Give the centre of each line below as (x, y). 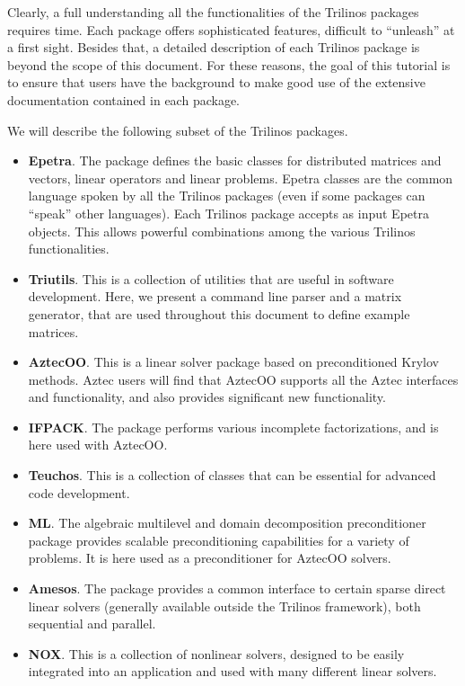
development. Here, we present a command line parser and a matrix (215, 296)
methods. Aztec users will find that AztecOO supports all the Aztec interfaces (243, 379)
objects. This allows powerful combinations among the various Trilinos (222, 231)
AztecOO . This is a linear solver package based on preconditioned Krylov (233, 362)
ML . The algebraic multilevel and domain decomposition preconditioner (227, 523)
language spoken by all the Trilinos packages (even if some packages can (227, 196)
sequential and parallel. (92, 624)
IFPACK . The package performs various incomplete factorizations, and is (233, 427)
